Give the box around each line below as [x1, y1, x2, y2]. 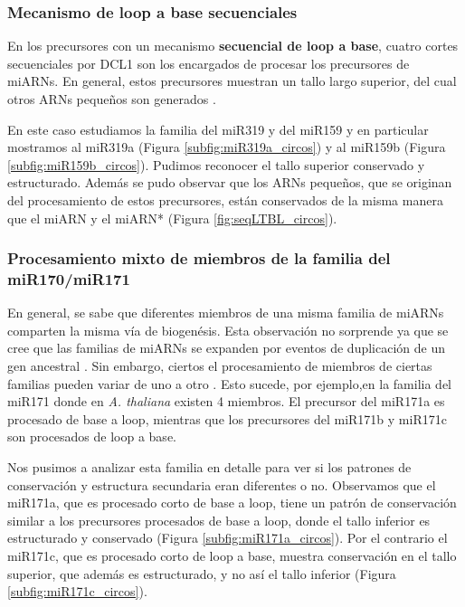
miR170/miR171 [7, 268, 130, 289]
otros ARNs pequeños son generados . [7, 90, 216, 108]
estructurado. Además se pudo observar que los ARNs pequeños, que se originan [7, 173, 452, 192]
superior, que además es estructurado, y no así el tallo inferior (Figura [7, 564, 396, 583]
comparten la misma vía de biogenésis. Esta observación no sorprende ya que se [7, 320, 449, 339]
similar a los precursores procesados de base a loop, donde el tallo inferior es [7, 510, 431, 529]
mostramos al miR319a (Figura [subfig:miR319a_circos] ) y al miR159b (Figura [7, 138, 446, 156]
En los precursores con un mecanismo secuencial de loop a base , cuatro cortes [7, 36, 459, 55]
